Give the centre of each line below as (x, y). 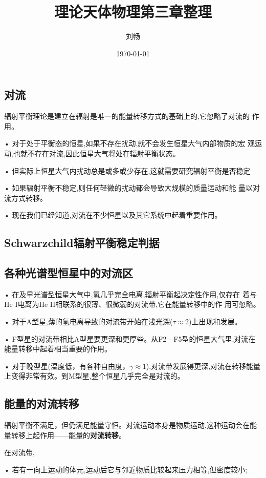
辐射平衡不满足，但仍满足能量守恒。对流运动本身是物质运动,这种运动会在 (127, 425)
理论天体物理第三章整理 (133, 12)
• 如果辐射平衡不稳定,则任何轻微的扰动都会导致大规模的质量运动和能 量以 (129, 188)
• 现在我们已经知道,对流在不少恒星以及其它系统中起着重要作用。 (113, 215)
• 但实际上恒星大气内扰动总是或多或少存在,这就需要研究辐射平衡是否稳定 (127, 170)
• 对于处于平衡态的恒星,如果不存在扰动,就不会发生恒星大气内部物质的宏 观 (129, 143)
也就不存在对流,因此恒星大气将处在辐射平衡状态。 (96, 153)
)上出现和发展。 (215, 321)
